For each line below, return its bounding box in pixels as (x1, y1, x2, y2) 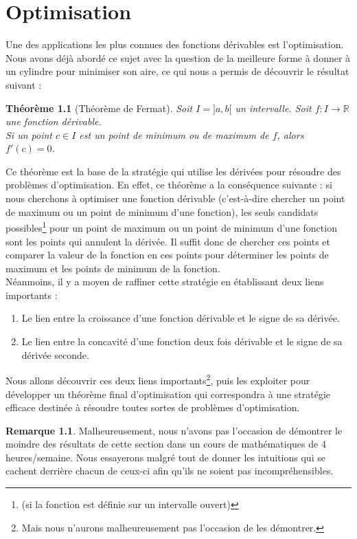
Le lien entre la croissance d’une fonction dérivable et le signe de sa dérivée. (21, 311, 340, 325)
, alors (277, 127, 304, 142)
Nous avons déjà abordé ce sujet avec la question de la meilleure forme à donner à (5, 50, 351, 65)
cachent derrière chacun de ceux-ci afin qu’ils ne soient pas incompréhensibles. (5, 463, 334, 478)
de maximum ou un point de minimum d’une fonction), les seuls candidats (5, 204, 319, 219)
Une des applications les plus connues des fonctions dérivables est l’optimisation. (5, 37, 344, 52)
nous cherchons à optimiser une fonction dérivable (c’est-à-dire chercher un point (5, 191, 345, 206)
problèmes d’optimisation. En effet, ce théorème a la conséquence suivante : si (5, 177, 332, 192)
